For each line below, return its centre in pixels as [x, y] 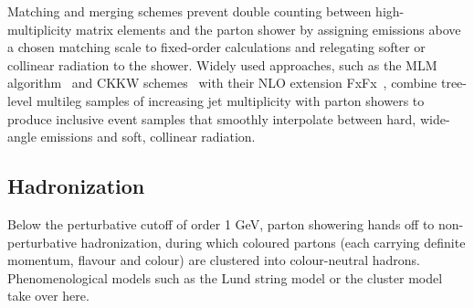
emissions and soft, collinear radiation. [148, 137]
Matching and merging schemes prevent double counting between [190, 11]
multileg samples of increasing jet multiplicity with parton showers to [230, 100]
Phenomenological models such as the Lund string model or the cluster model [225, 277]
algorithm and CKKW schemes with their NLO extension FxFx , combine [222, 83]
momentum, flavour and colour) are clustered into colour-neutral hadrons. [214, 260]
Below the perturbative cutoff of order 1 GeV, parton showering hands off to [221, 223]
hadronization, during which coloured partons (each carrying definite [273, 242]
